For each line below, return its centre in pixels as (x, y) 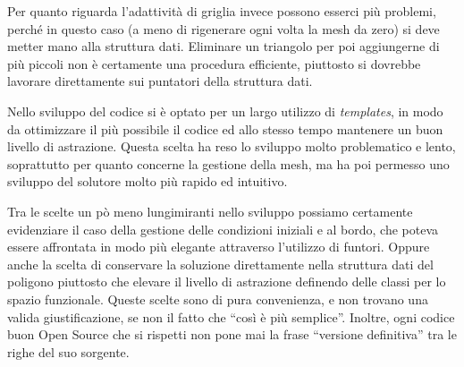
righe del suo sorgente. (68, 351)
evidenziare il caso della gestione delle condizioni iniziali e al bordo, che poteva (223, 229)
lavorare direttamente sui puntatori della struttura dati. (160, 81)
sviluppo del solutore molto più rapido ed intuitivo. (148, 181)
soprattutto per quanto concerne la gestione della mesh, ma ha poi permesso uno (228, 163)
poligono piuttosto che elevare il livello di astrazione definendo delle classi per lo (227, 282)
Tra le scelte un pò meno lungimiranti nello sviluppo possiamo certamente (210, 211)
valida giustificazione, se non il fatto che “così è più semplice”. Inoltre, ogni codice (231, 316)
